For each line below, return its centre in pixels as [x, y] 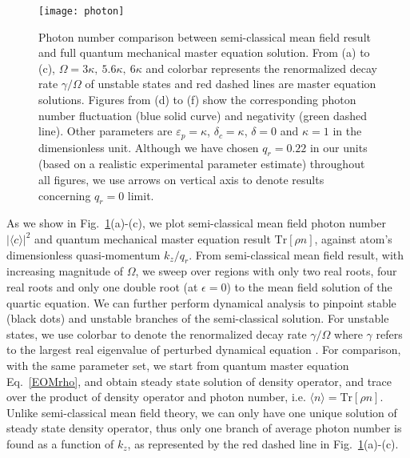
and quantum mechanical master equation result [153, 239]
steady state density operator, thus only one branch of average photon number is [204, 428]
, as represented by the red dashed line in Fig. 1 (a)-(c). [263, 443]
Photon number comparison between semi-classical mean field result [205, 36]
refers [389, 333]
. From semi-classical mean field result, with [297, 254]
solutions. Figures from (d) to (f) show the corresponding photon [197, 100]
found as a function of [60, 443]
